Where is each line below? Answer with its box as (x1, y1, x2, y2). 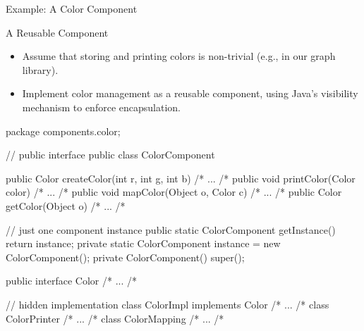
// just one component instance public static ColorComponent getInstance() (6, 222, 336, 237)
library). (22, 62, 59, 77)
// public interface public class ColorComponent (6, 147, 215, 162)
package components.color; (6, 123, 121, 138)
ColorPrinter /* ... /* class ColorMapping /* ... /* (6, 311, 224, 325)
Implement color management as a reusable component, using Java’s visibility (22, 86, 358, 101)
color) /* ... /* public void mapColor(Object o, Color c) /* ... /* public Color (6, 185, 342, 199)
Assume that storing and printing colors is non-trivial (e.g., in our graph (22, 49, 336, 63)
